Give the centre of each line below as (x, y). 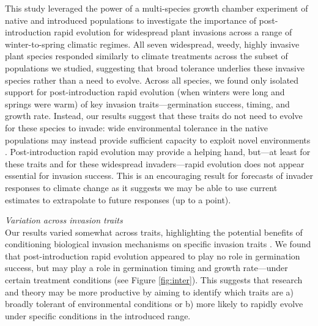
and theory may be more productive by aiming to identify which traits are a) (150, 292)
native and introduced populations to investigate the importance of (131, 20)
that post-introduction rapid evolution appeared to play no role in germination (153, 255)
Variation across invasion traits (64, 220)
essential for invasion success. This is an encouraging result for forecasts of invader (159, 176)
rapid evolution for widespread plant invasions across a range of (173, 32)
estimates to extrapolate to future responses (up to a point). (118, 199)
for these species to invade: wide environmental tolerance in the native (137, 127)
